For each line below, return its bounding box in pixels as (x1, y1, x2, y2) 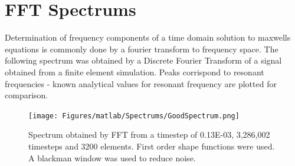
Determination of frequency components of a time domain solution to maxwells (5, 31, 291, 44)
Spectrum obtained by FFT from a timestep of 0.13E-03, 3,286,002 (28, 128, 270, 141)
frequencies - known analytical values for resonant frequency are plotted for (5, 77, 277, 89)
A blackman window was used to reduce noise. (28, 151, 196, 164)
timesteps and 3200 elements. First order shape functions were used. (28, 140, 275, 152)
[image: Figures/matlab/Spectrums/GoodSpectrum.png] (28, 111, 240, 120)
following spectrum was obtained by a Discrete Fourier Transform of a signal (5, 54, 282, 67)
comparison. (5, 89, 48, 101)
